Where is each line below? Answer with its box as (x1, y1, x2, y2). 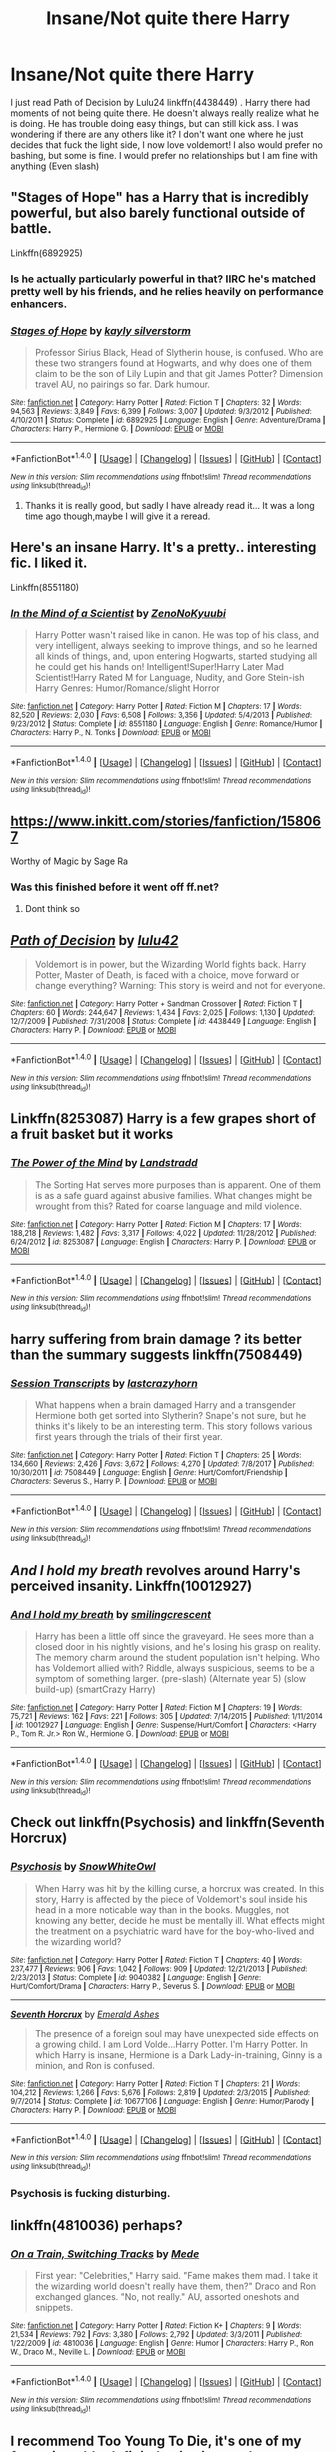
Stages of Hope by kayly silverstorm (10, 323, 192, 337)
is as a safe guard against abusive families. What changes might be (34, 1189, 313, 1201)
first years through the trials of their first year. (34, 1431, 223, 1443)
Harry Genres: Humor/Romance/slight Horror (34, 682, 220, 694)
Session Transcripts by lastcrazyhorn (10, 1376, 198, 1390)
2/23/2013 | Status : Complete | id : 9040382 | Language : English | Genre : (10, 1972, 262, 1982)
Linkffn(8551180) (10, 581, 80, 593)
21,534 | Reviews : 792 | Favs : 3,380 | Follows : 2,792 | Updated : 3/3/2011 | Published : (10, 2330, 303, 2340)
